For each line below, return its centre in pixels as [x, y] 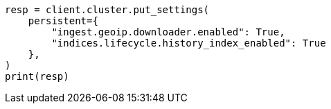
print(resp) [37, 76]
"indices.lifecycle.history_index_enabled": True [189, 43]
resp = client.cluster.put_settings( [107, 10]
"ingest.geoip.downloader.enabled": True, [168, 32]
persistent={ [63, 21]
